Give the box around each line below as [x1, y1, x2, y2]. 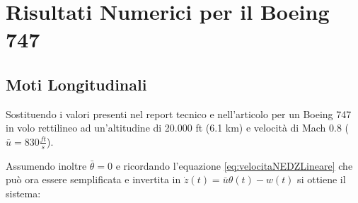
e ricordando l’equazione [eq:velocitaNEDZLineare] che [115, 158, 353, 173]
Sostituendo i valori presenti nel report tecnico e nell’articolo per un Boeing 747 [6, 106, 352, 121]
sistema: [6, 185, 41, 200]
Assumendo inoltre [6, 158, 87, 173]
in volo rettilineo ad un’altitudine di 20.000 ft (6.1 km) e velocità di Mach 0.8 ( [6, 120, 350, 135]
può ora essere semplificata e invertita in [6, 172, 181, 187]
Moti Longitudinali [6, 73, 147, 95]
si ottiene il [297, 172, 346, 187]
